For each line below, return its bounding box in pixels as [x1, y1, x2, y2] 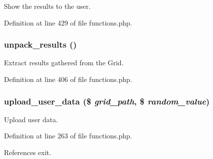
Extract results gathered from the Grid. [4, 57, 124, 68]
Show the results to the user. [4, 1, 91, 11]
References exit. [4, 147, 51, 157]
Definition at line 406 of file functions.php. [4, 74, 132, 84]
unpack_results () [4, 38, 77, 51]
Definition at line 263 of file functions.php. [4, 131, 132, 141]
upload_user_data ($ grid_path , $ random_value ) [4, 95, 210, 107]
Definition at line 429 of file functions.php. [4, 17, 132, 27]
